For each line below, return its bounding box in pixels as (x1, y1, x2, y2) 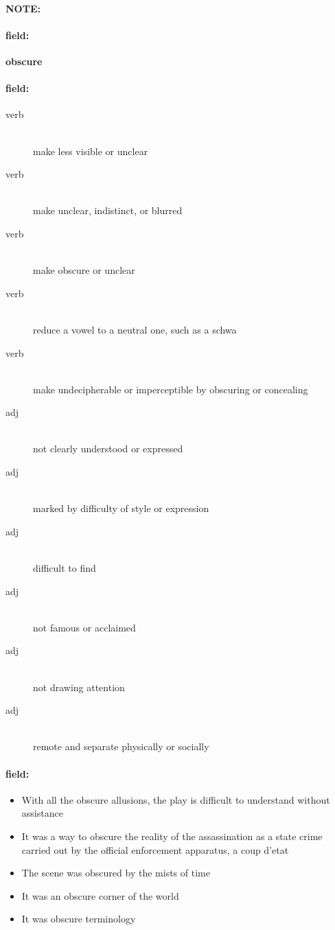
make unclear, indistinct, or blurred (33, 203, 183, 218)
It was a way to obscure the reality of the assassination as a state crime (21, 828, 323, 843)
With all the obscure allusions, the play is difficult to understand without (21, 792, 330, 806)
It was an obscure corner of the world (21, 888, 179, 903)
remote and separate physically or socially (33, 739, 209, 754)
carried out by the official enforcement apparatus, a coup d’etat (21, 842, 289, 857)
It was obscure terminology (21, 911, 136, 926)
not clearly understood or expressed (33, 441, 183, 456)
